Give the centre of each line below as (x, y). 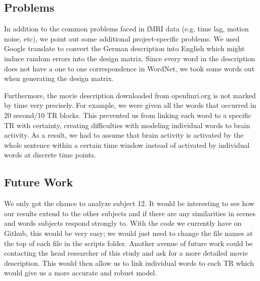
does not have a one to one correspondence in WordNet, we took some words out (129, 68)
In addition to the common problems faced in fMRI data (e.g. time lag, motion (126, 29)
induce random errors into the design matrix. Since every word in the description (130, 58)
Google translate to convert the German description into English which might (124, 48)
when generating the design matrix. (59, 78)
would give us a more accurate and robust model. (81, 273)
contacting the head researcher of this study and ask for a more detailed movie (126, 253)
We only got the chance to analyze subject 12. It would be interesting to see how (129, 203)
